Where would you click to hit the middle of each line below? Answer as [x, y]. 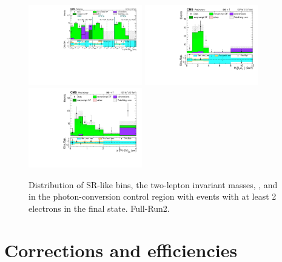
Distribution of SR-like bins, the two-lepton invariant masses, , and [153, 184]
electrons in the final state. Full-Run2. [99, 208]
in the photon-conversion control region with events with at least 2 [153, 196]
